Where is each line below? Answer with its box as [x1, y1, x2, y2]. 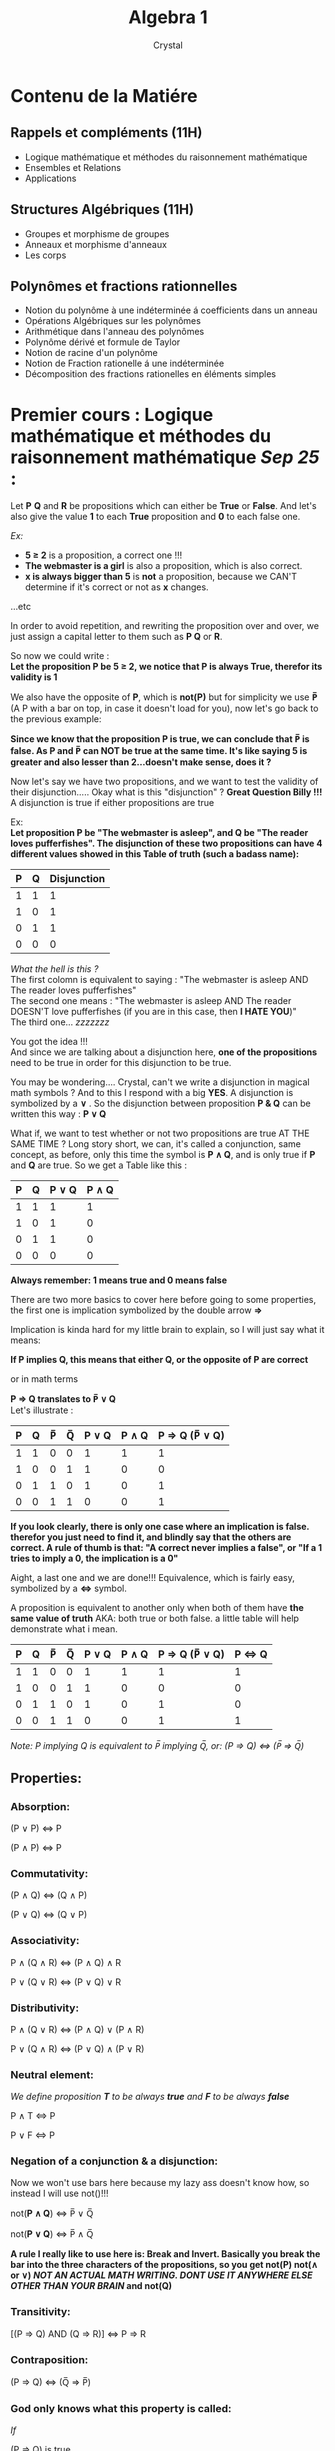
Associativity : [10, 1934, 80, 1948]
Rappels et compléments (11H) [10, 124, 203, 141]
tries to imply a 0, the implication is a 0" [10, 1552, 179, 1565]
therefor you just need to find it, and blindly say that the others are [10, 1531, 292, 1543]
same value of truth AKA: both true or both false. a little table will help [10, 1612, 300, 1625]
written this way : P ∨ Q [10, 1108, 107, 1120]
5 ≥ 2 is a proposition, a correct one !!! [24, 549, 183, 561]
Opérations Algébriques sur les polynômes [24, 315, 202, 327]
